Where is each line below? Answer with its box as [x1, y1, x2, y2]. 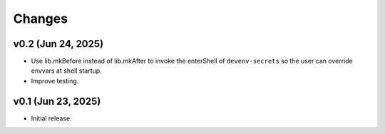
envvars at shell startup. [31, 66, 103, 75]
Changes [13, 11, 68, 26]
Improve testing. [31, 76, 79, 85]
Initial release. [31, 114, 72, 123]
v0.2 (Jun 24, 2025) [13, 38, 103, 50]
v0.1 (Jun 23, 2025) [13, 95, 101, 107]
